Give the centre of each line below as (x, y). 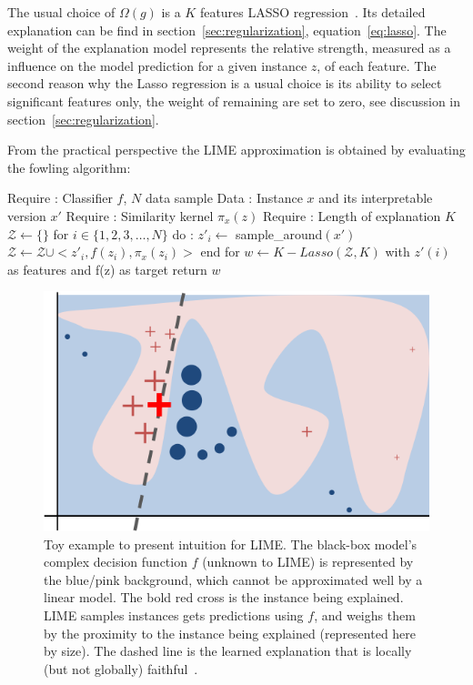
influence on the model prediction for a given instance (157, 65)
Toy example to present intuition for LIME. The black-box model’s (231, 544)
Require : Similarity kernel (140, 215)
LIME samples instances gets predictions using (174, 615)
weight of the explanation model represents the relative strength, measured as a (229, 48)
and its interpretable (376, 198)
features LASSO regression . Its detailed (312, 12)
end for (220, 252)
